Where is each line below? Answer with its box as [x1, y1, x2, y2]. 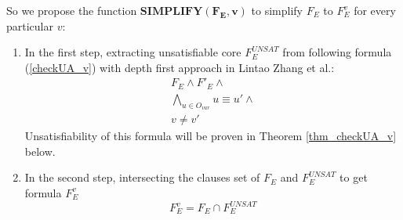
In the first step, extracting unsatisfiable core [24, 44, 241, 60]
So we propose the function [6, 2, 137, 18]
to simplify [251, 2, 303, 18]
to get [339, 169, 368, 186]
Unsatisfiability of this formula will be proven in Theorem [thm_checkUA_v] [24, 128, 397, 144]
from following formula [282, 44, 392, 60]
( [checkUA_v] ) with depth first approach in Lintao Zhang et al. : [24, 59, 335, 75]
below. [24, 142, 56, 159]
